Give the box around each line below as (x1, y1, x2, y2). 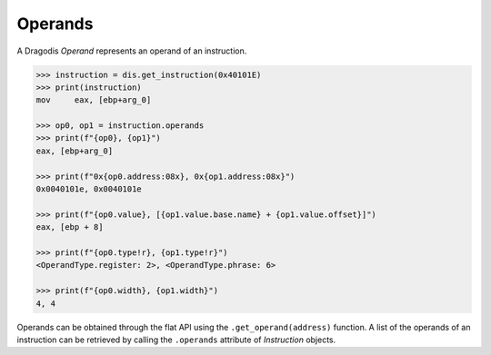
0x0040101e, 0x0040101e (35, 184, 143, 194)
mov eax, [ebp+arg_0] (35, 95, 152, 105)
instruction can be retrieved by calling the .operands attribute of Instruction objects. (16, 334, 336, 345)
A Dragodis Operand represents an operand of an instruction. (16, 45, 247, 56)
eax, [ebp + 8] (35, 222, 104, 232)
